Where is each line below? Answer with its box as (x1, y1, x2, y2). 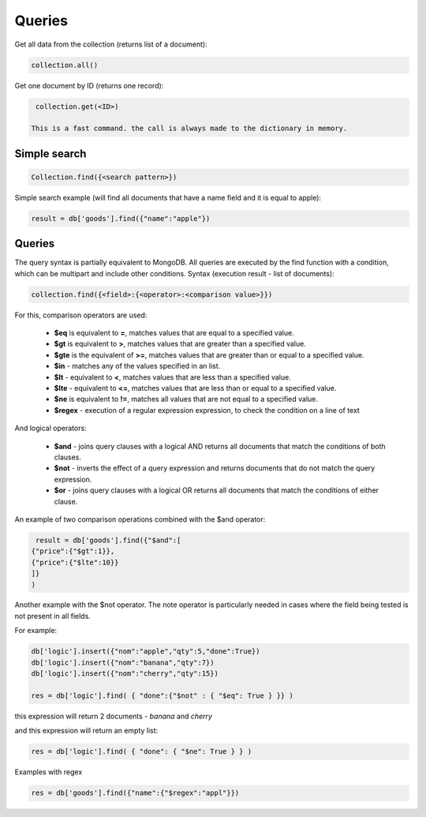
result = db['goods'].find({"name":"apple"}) (31, 214, 211, 223)
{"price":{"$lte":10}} (31, 557, 119, 567)
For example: (14, 626, 58, 635)
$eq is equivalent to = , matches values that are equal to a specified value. (54, 328, 295, 338)
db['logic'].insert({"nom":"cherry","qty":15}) (31, 669, 219, 678)
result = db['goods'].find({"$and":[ (35, 535, 181, 545)
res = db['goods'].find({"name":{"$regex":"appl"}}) (31, 789, 240, 797)
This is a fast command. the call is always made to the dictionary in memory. (31, 124, 348, 133)
